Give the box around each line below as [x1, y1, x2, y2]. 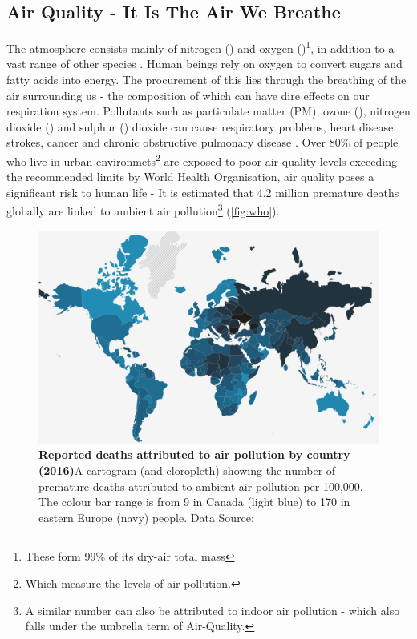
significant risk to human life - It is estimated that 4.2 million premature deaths [6, 183, 399, 200]
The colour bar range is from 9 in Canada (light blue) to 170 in [38, 493, 350, 510]
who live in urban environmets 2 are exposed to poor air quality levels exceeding [6, 151, 397, 169]
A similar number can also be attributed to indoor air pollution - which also [25, 601, 400, 618]
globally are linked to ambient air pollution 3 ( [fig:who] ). [6, 200, 280, 219]
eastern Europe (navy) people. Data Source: [38, 508, 254, 525]
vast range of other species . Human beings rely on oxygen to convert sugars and [6, 55, 403, 72]
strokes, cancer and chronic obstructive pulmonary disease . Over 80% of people [6, 134, 399, 151]
